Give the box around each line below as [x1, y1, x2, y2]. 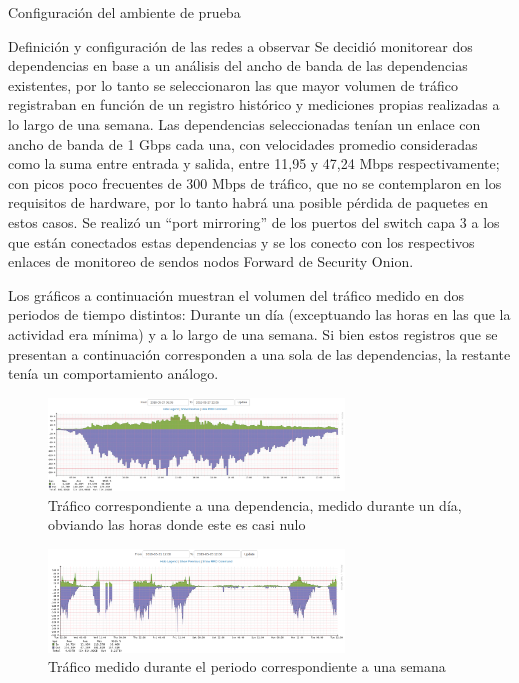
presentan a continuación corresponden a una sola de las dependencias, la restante [8, 343, 511, 364]
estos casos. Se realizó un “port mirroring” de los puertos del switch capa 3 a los [8, 211, 500, 232]
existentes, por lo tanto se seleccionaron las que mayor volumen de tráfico [8, 74, 459, 95]
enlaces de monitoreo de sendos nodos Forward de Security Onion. [8, 251, 414, 272]
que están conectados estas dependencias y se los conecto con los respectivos [8, 231, 475, 252]
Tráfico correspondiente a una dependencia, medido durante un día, [48, 494, 462, 515]
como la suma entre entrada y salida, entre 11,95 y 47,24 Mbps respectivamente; [8, 153, 500, 174]
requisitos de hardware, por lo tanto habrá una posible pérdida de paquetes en [8, 192, 489, 213]
